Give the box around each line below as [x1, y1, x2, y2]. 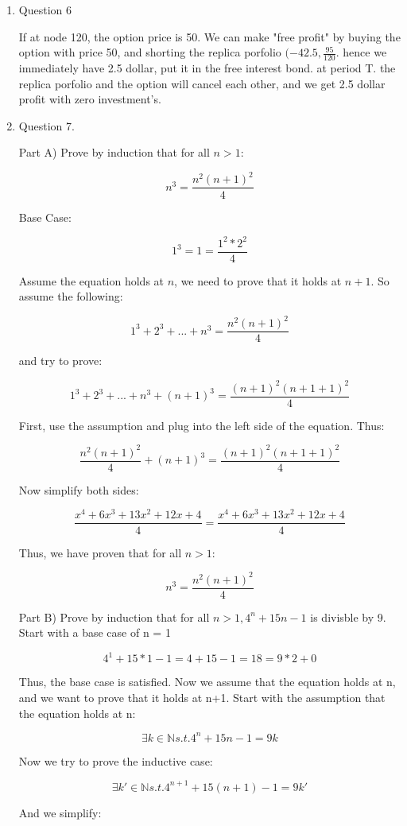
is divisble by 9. [310, 608, 386, 625]
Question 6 [18, 2, 72, 17]
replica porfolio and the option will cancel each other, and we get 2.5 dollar [18, 75, 386, 91]
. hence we [335, 44, 387, 60]
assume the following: [18, 288, 123, 304]
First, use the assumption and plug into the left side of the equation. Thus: [18, 417, 385, 433]
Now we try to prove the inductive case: [18, 752, 213, 769]
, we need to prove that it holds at [174, 272, 342, 289]
